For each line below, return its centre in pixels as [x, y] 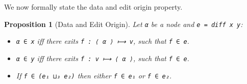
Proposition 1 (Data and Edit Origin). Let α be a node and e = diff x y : [123, 24]
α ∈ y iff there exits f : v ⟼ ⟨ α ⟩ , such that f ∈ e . [103, 58]
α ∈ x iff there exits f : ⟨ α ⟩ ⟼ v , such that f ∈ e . [103, 41]
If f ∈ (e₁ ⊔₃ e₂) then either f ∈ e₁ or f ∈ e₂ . [94, 75]
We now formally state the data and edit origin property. [93, 7]
